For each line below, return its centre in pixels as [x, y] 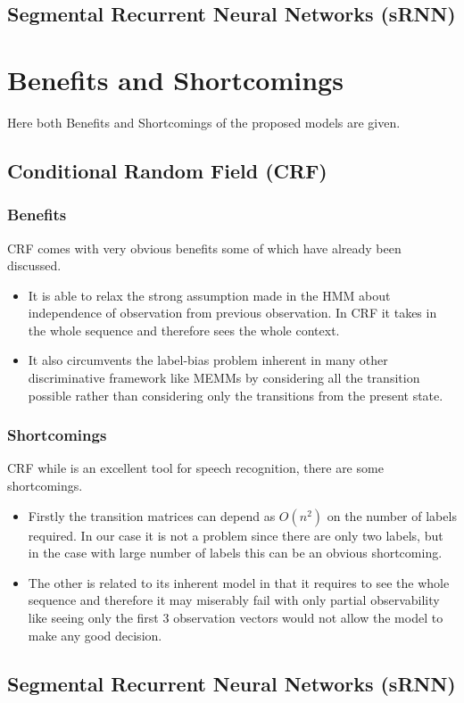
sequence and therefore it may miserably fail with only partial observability [234, 600]
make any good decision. [95, 635]
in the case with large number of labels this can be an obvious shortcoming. [235, 553]
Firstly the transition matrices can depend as [152, 515]
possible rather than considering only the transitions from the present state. [236, 395]
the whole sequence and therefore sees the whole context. [184, 330]
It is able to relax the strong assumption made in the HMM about [209, 295]
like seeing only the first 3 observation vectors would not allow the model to [236, 618]
